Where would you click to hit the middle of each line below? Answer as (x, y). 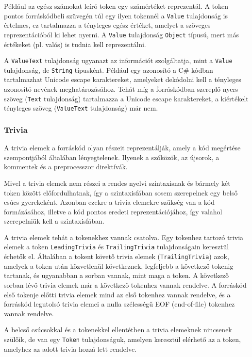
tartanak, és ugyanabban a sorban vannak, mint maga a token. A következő (117, 275)
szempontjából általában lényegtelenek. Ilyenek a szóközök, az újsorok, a (112, 157)
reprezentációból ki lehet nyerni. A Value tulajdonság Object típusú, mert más (121, 34)
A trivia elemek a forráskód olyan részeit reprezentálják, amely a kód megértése (122, 148)
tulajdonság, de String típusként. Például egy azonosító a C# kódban (109, 70)
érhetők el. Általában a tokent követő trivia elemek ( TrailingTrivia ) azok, (117, 256)
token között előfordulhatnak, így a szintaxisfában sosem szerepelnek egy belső (121, 192)
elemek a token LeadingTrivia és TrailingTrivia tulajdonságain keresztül (117, 247)
